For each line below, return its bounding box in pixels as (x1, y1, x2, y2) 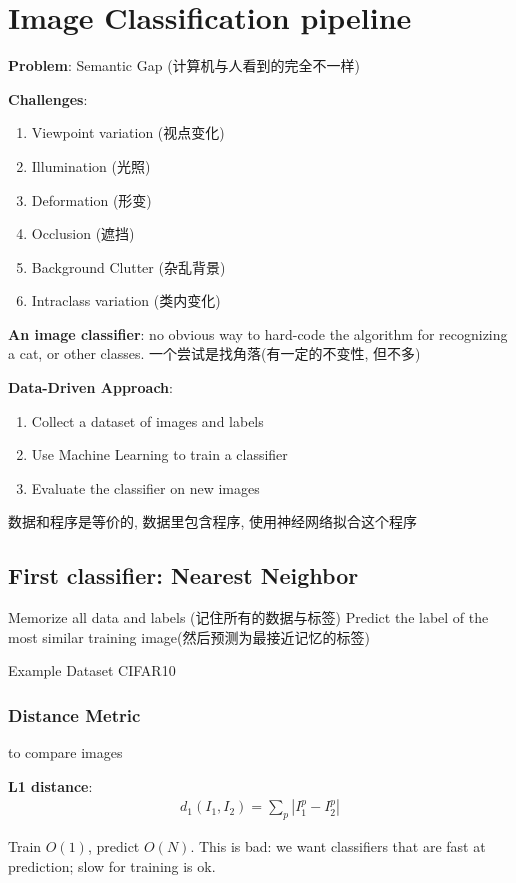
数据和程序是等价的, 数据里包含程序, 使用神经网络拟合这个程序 (8, 511, 418, 532)
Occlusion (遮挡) (31, 223, 135, 244)
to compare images (8, 742, 123, 763)
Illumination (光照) (31, 155, 151, 176)
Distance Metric (8, 702, 141, 727)
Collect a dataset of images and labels (31, 410, 264, 431)
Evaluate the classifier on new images (31, 477, 260, 498)
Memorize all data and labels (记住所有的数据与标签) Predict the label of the (8, 607, 489, 628)
